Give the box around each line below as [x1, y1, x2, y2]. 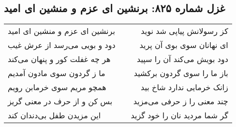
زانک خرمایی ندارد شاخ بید [141, 81, 228, 93]
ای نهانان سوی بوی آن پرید [139, 39, 228, 51]
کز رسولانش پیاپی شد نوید [141, 25, 228, 37]
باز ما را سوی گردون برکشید [133, 67, 228, 79]
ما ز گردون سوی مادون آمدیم [8, 67, 105, 79]
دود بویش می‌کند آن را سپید [137, 53, 228, 65]
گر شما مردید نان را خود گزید [131, 110, 228, 121]
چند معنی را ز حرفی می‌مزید [133, 95, 228, 107]
